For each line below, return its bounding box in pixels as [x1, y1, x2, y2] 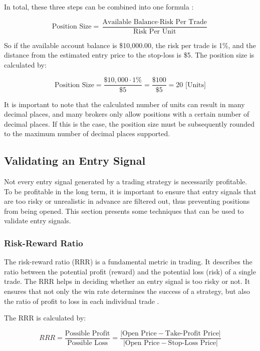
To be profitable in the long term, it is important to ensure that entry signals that [4, 186, 256, 196]
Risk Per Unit [133, 28, 176, 35]
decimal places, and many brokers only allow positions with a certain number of [4, 109, 249, 119]
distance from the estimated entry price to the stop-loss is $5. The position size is [4, 50, 254, 60]
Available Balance [102, 18, 158, 26]
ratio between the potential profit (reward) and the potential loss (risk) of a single [4, 266, 256, 276]
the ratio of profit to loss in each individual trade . [4, 295, 159, 306]
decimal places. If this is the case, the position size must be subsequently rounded [4, 118, 255, 129]
